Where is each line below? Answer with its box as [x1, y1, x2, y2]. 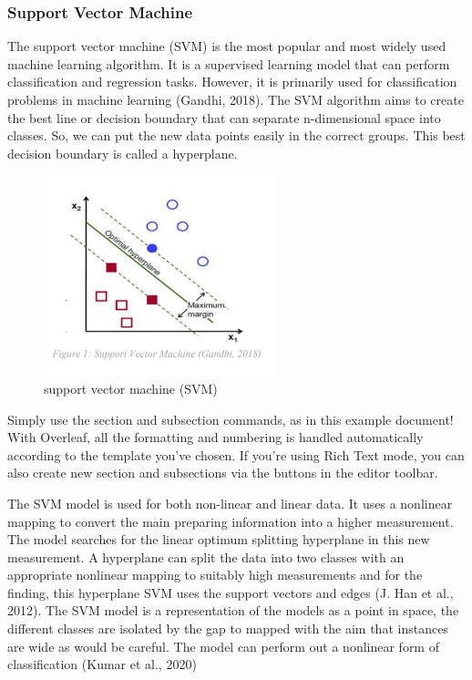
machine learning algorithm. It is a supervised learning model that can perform [7, 54, 450, 73]
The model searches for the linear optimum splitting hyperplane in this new [7, 530, 430, 549]
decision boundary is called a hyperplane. [7, 143, 238, 162]
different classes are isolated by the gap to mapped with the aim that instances [7, 619, 448, 638]
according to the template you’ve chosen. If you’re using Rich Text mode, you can [7, 445, 465, 464]
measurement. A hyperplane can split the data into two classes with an [7, 547, 405, 566]
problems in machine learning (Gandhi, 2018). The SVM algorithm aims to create [7, 90, 464, 108]
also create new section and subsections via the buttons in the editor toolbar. [7, 463, 438, 482]
